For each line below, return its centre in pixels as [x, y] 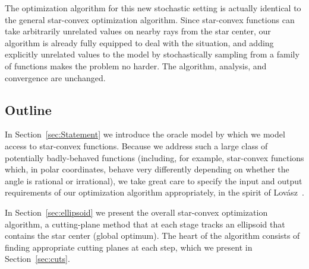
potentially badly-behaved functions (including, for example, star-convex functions [154, 157]
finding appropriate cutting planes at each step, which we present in [129, 247]
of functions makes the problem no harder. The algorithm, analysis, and [136, 65]
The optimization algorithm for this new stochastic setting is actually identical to [153, 8]
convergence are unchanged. [55, 77]
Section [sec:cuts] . [37, 259]
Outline [28, 109]
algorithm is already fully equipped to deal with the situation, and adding [139, 42]
